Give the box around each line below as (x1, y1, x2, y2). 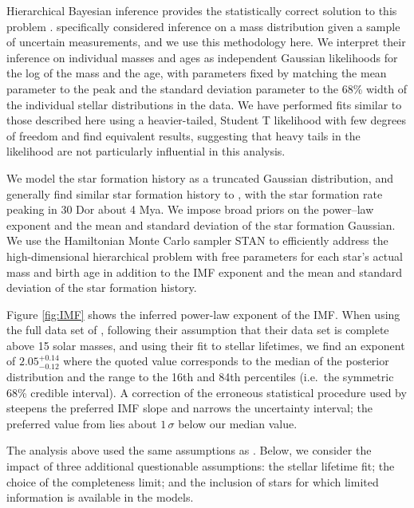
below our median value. (178, 415, 298, 431)
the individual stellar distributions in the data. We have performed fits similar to (6, 96, 402, 112)
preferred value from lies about (6, 415, 157, 431)
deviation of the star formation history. (6, 279, 197, 296)
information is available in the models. (6, 489, 194, 506)
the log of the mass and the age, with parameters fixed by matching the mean (6, 65, 387, 81)
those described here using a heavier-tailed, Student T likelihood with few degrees (6, 112, 406, 128)
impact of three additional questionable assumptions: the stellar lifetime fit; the (6, 458, 395, 475)
